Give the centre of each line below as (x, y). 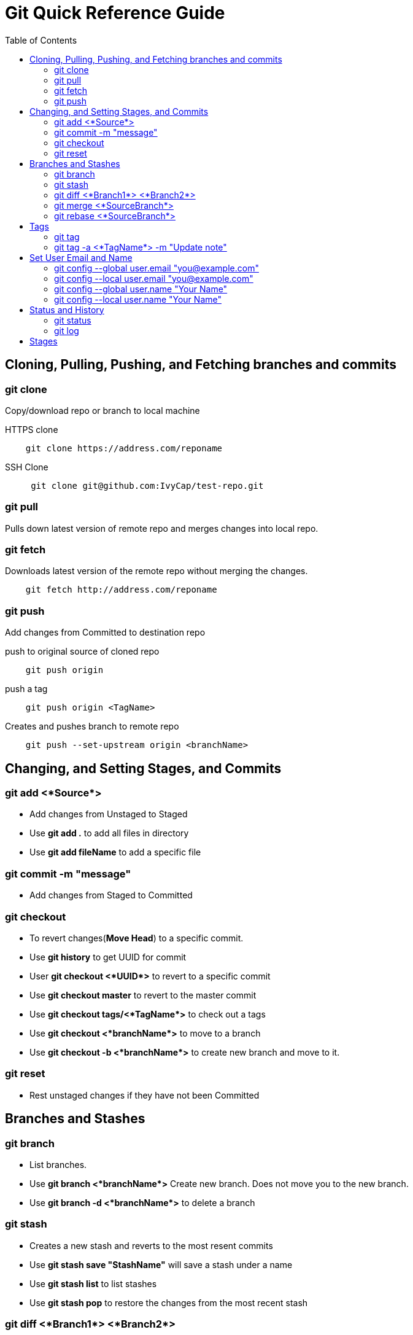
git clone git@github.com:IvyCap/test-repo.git (147, 485)
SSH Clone (27, 467)
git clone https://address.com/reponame (124, 448)
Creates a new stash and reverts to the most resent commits (151, 1245)
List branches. (58, 1164)
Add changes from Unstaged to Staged (109, 814)
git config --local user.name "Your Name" (138, 299)
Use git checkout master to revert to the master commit (143, 995)
